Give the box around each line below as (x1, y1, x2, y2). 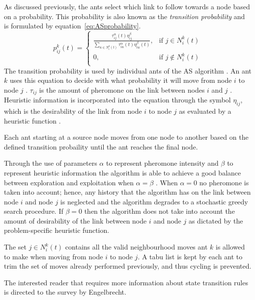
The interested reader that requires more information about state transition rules (4, 277, 248, 287)
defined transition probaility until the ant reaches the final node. (4, 141, 198, 151)
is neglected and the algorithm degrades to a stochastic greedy (60, 196, 248, 206)
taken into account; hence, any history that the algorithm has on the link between (4, 187, 251, 197)
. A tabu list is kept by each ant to (138, 251, 243, 261)
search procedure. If (4, 206, 63, 216)
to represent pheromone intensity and (106, 158, 219, 168)
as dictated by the (188, 215, 243, 225)
